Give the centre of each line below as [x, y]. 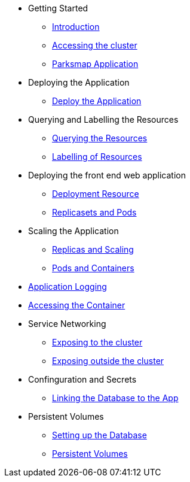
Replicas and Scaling [93, 249]
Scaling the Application [73, 231]
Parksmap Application [95, 64]
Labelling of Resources [97, 157]
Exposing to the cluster [97, 342]
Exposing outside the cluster [108, 361]
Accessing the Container [77, 305]
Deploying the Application [79, 82]
